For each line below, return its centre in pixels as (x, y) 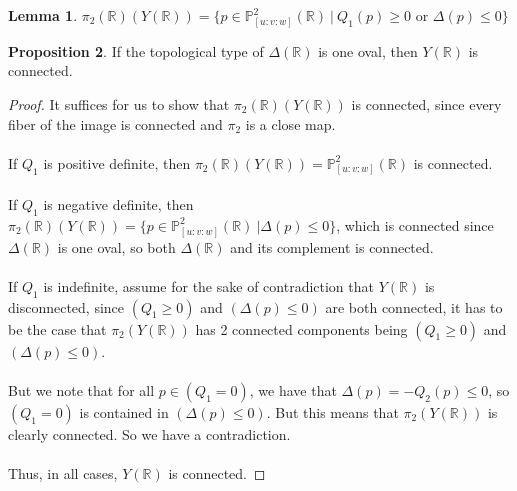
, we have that (293, 389)
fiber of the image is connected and (115, 123)
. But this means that (332, 411)
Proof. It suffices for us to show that (119, 103)
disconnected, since (66, 306)
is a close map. (290, 123)
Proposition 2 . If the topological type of (136, 50)
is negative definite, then (118, 204)
